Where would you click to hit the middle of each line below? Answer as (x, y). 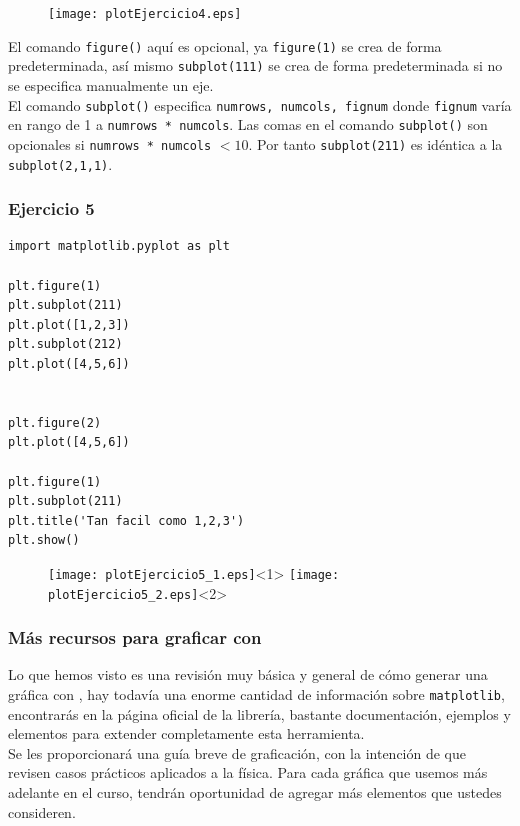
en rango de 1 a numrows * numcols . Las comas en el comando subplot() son (248, 124)
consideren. (42, 811)
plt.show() (44, 540)
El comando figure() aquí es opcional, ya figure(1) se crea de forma (225, 45)
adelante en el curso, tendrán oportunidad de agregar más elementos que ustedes (255, 792)
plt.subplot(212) (65, 344)
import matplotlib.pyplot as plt (119, 246)
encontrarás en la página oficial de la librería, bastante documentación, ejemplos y (259, 713)
